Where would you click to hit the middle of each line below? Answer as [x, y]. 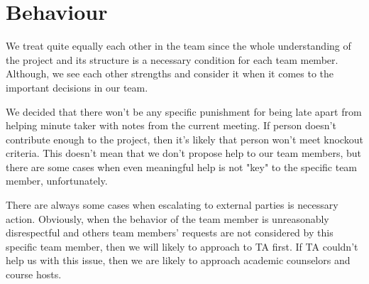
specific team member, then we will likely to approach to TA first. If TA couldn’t [182, 246]
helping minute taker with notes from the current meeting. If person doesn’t [171, 125]
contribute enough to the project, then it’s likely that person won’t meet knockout [184, 139]
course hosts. [34, 274]
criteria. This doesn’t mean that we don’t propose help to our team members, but [183, 153]
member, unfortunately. [57, 181]
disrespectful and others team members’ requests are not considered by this [170, 233]
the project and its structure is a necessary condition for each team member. [172, 59]
